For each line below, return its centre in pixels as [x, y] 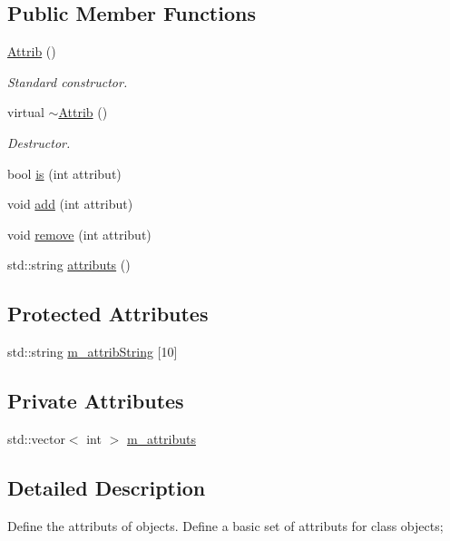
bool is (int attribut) [64, 173]
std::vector [36, 438]
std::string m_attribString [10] [93, 352]
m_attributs [161, 438]
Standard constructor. [68, 81]
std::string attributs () [69, 265]
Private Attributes [96, 401]
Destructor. [39, 142]
